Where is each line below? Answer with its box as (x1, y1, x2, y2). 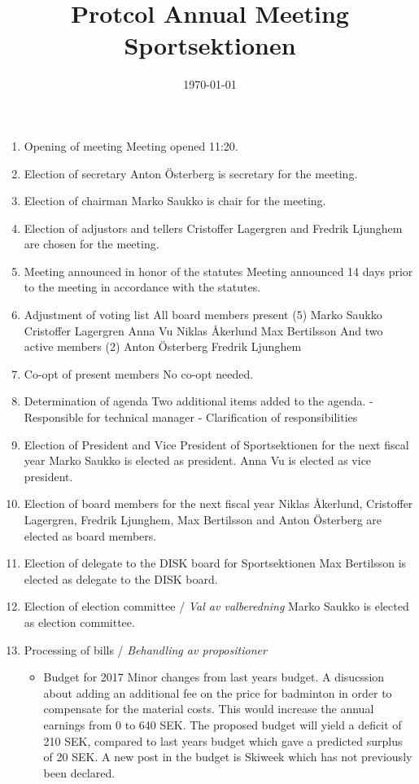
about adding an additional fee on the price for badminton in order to (43, 684, 392, 701)
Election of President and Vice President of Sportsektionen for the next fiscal (24, 436, 409, 453)
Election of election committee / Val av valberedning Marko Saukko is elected (24, 598, 409, 615)
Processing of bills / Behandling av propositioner (24, 641, 267, 658)
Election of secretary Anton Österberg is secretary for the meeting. (24, 164, 358, 182)
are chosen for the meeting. (24, 235, 159, 252)
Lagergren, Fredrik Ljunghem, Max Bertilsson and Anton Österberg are (24, 511, 382, 528)
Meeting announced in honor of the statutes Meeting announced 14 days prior (24, 262, 413, 279)
